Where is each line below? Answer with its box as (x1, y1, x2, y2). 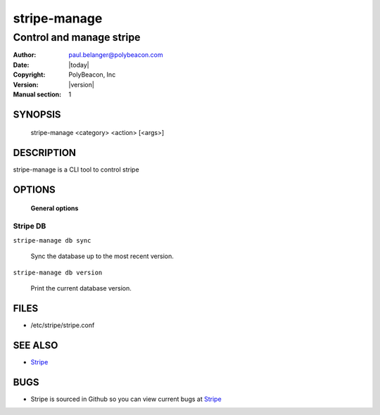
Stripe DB (13, 222, 46, 231)
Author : (13, 51, 37, 59)
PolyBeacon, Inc (68, 70, 116, 79)
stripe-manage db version (13, 268, 103, 276)
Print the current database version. (30, 283, 132, 292)
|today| (68, 60, 89, 69)
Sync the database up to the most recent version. (30, 252, 174, 260)
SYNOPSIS (13, 108, 61, 120)
